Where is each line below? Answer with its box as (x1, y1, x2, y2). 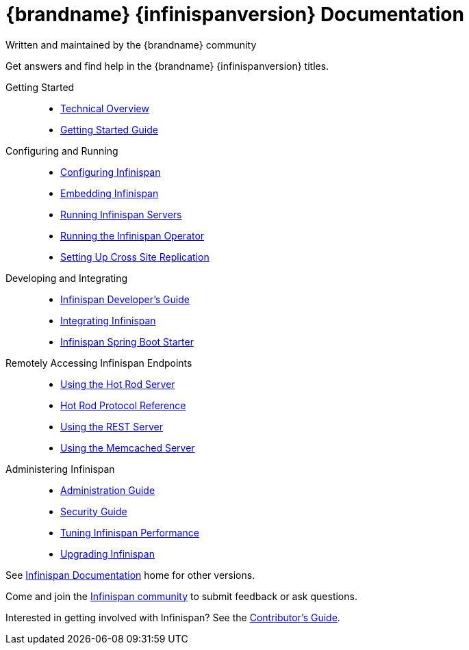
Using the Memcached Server (60, 441, 195, 454)
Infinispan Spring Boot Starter (60, 335, 194, 348)
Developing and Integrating (5, 272, 128, 284)
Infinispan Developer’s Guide (60, 293, 190, 305)
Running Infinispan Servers (60, 208, 182, 220)
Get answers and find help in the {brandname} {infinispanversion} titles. (5, 60, 329, 72)
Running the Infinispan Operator (60, 229, 205, 242)
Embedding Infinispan (60, 187, 159, 199)
